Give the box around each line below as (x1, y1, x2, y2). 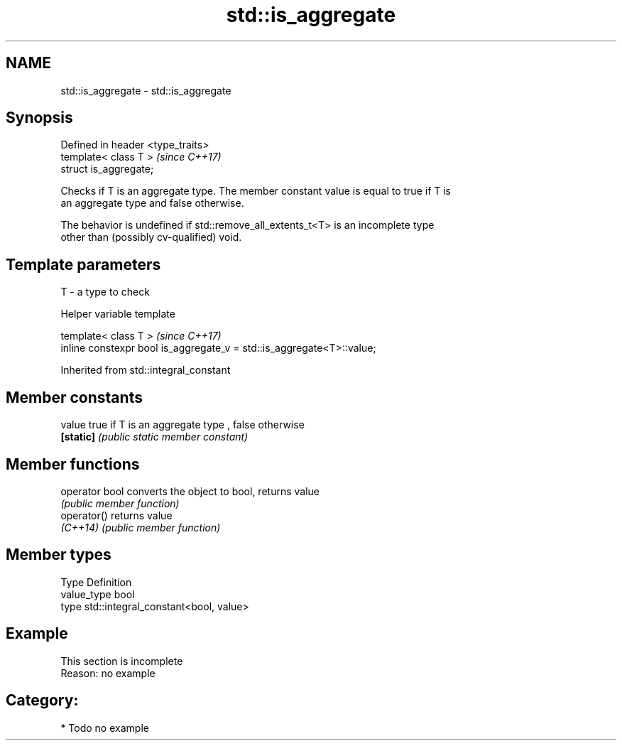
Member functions (6, 455, 140, 473)
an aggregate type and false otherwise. (60, 197, 244, 210)
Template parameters (6, 255, 161, 274)
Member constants (6, 388, 143, 406)
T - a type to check (60, 286, 150, 298)
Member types (6, 546, 111, 564)
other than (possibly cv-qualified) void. (60, 231, 242, 244)
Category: (6, 691, 79, 710)
